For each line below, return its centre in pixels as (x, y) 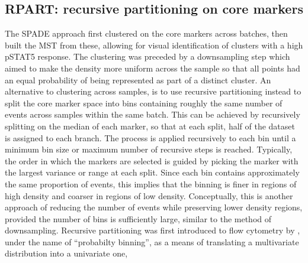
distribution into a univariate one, (66, 253)
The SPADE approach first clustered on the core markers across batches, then (146, 33)
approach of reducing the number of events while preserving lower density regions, (154, 207)
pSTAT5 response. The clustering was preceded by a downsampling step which (147, 56)
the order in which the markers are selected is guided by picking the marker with (152, 160)
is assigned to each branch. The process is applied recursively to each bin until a (150, 137)
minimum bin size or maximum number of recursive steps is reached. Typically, (149, 149)
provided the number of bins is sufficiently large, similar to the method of (138, 218)
